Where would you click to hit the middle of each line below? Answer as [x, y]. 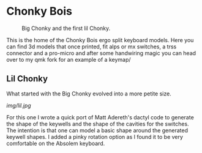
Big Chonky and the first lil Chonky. [66, 28]
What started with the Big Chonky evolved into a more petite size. [89, 94]
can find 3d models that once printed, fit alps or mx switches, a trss [92, 47]
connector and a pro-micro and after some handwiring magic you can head [101, 53]
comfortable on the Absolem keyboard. [56, 143]
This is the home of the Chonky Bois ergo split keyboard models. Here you [100, 40]
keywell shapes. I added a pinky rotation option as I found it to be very [95, 136]
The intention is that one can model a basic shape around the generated [97, 130]
